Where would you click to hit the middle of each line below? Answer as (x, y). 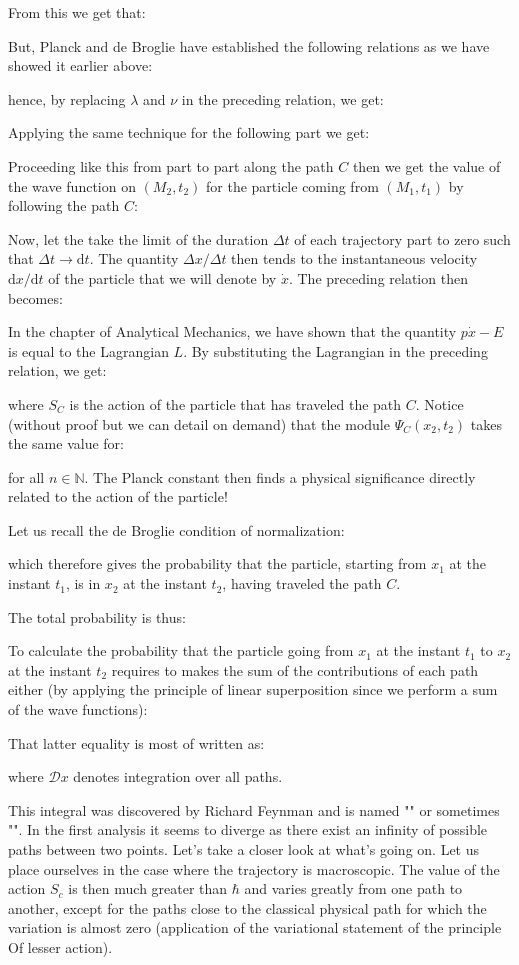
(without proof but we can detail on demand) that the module (199, 423)
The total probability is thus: (97, 616)
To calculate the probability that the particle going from (181, 650)
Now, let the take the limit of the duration (138, 238)
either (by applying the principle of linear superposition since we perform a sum (253, 689)
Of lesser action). (60, 946)
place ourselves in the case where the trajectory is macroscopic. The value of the (254, 868)
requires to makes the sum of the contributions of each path (295, 669)
